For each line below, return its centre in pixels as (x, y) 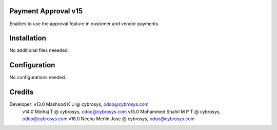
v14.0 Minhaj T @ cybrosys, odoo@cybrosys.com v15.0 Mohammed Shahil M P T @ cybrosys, (121, 112)
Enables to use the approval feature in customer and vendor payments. (84, 24)
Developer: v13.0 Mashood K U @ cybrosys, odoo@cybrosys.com (79, 104)
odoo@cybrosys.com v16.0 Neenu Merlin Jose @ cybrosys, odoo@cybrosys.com (108, 119)
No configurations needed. (38, 78)
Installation (28, 38)
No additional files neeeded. (39, 50)
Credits (22, 92)
